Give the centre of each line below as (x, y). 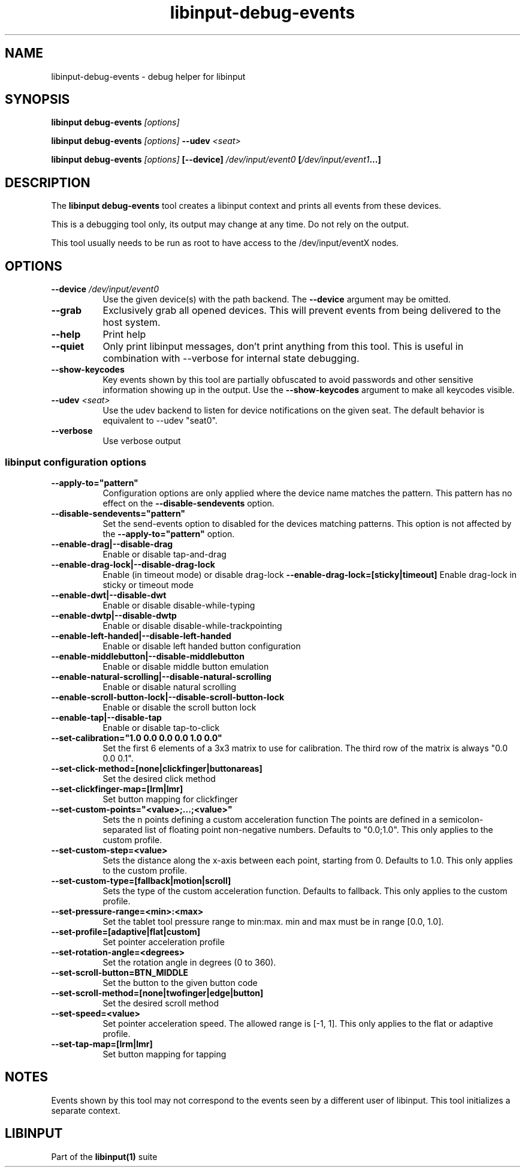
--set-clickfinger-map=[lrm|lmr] (117, 789)
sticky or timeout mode (148, 584)
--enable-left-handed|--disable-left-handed (141, 636)
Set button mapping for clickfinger (170, 799)
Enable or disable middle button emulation (186, 666)
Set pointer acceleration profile (164, 942)
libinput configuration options (76, 462)
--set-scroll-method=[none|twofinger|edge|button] (157, 993)
